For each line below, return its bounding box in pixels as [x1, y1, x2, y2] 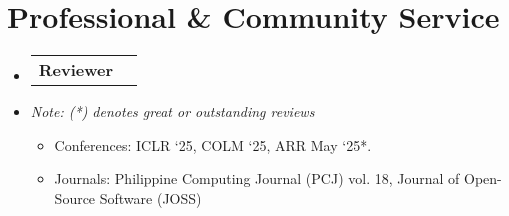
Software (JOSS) [99, 187, 202, 208]
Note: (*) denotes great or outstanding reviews [30, 101, 315, 122]
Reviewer [38, 58, 114, 82]
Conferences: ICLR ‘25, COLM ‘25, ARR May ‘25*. [54, 134, 372, 155]
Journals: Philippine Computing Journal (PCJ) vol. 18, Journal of [54, 168, 460, 189]
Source [54, 187, 96, 208]
